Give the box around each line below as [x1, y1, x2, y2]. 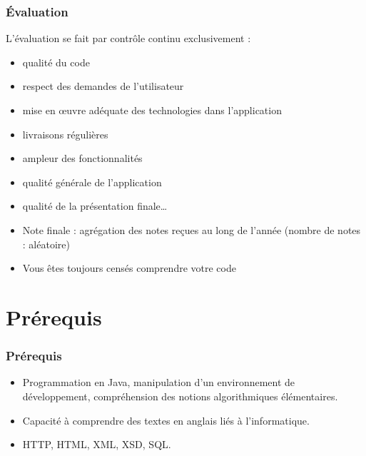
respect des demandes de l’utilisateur [22, 78, 184, 93]
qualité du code [22, 54, 90, 69]
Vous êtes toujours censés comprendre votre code [22, 260, 236, 275]
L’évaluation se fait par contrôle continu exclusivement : [6, 31, 251, 46]
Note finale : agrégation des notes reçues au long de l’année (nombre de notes [22, 222, 361, 237]
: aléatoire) [22, 236, 70, 251]
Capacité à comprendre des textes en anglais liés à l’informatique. [22, 412, 310, 427]
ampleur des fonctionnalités [22, 151, 143, 166]
